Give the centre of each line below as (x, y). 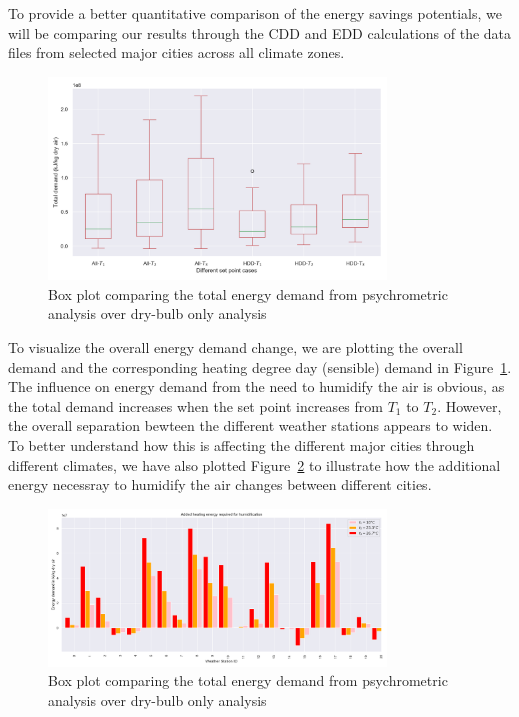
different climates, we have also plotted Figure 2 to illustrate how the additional (254, 464)
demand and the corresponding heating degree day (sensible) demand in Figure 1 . (260, 366)
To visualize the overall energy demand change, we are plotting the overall (235, 346)
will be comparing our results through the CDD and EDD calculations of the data (260, 32)
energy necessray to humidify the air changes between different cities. (220, 484)
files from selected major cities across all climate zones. (176, 52)
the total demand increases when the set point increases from (195, 405)
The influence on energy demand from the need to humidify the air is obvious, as (256, 386)
